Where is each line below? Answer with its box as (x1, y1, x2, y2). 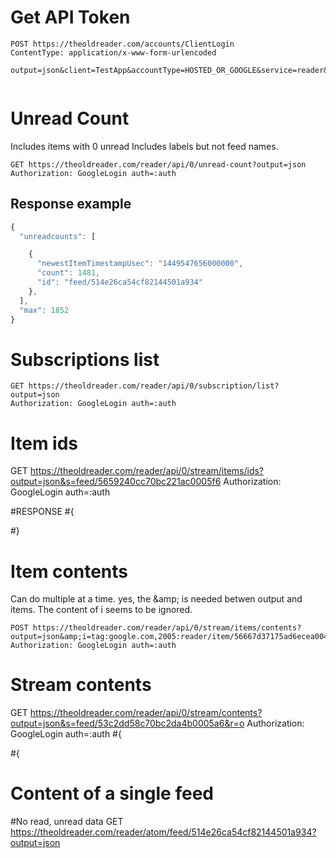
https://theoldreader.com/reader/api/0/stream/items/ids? (29, 465, 265, 477)
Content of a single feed (10, 782, 214, 805)
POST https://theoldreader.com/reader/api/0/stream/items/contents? (10, 623, 302, 633)
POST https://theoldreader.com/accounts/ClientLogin (10, 39, 235, 49)
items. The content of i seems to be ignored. (10, 604, 193, 616)
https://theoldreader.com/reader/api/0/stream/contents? (29, 707, 263, 719)
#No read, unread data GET (10, 816, 124, 828)
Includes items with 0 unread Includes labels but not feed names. (10, 140, 279, 152)
